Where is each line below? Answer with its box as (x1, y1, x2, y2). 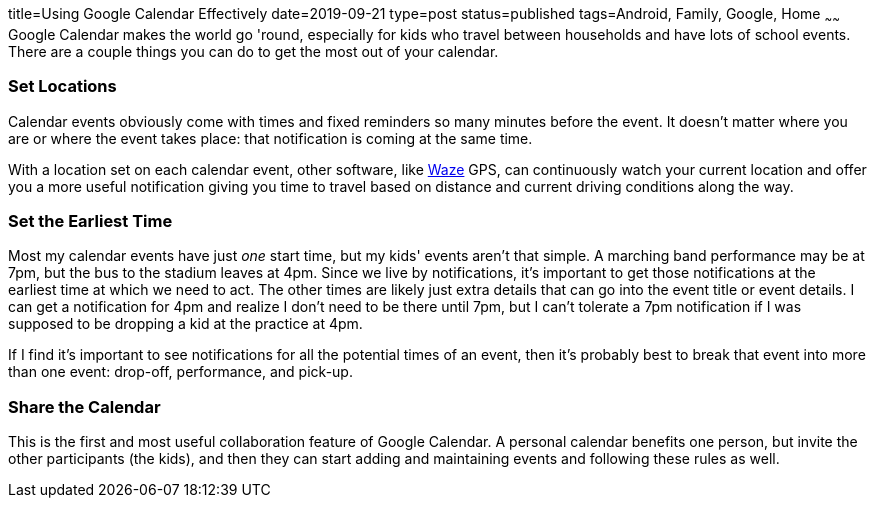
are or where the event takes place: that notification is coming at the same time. (8, 129, 533, 147)
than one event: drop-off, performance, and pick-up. (8, 363, 353, 381)
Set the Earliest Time (8, 210, 173, 231)
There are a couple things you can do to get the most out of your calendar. (8, 42, 499, 60)
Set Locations (8, 76, 117, 97)
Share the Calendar (8, 396, 161, 417)
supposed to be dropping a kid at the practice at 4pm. (8, 315, 363, 333)
